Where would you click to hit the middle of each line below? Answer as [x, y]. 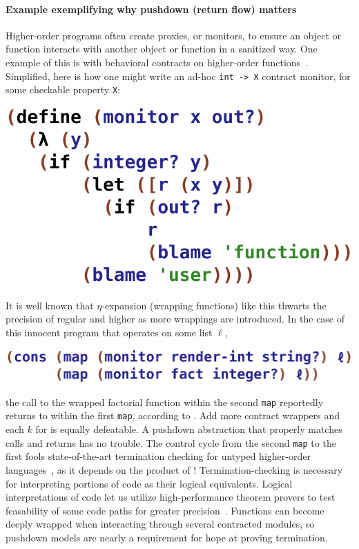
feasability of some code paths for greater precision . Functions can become [165, 510]
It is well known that [50, 305]
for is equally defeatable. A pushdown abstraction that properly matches [189, 429]
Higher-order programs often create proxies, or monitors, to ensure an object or [174, 35]
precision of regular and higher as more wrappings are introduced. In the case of [175, 319]
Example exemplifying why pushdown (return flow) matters [151, 9]
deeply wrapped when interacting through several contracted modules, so [160, 524]
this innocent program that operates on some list [109, 332]
